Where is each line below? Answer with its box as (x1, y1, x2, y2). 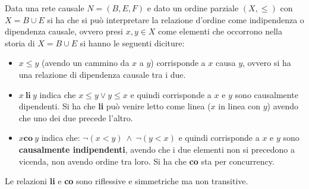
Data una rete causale (5, 2, 84, 14)
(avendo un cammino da (42, 56, 130, 69)
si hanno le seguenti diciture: (80, 36, 185, 49)
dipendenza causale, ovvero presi (5, 25, 123, 37)
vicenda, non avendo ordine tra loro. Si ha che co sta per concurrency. (18, 155, 275, 167)
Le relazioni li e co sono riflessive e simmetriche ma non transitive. (5, 175, 248, 187)
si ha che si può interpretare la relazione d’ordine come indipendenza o (47, 13, 304, 26)
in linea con (218, 100, 261, 112)
